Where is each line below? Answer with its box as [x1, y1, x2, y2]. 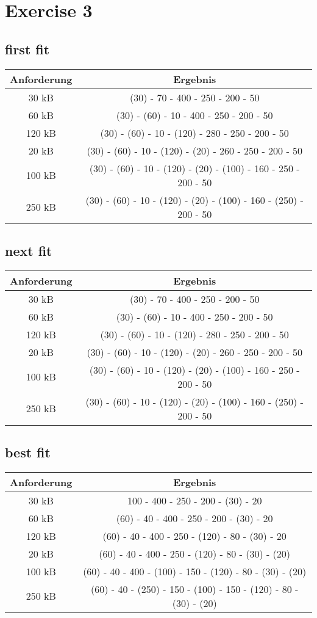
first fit [5, 39, 50, 58]
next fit [5, 241, 52, 260]
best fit [5, 443, 51, 462]
